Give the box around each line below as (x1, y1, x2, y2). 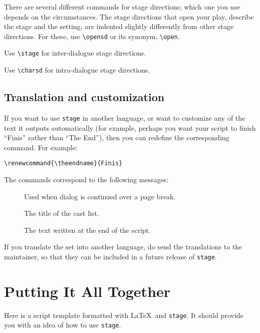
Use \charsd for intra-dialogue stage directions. (4, 65, 150, 75)
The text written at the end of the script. (24, 224, 151, 235)
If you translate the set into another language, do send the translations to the (4, 241, 242, 252)
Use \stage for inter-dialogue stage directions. (4, 48, 146, 58)
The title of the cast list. (24, 208, 99, 218)
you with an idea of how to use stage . (4, 319, 121, 330)
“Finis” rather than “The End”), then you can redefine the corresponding (4, 132, 229, 143)
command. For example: (4, 142, 78, 152)
